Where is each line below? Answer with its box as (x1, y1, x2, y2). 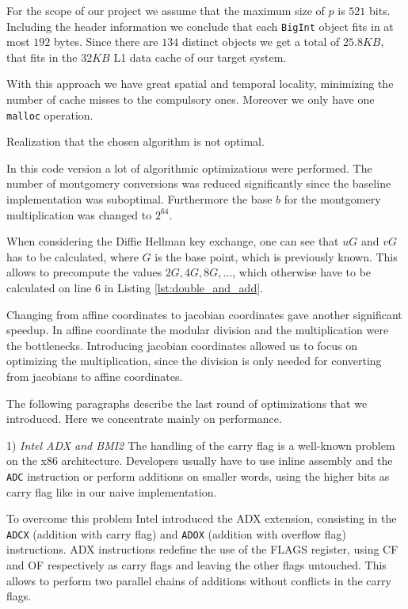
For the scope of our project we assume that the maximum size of (6, 2, 325, 18)
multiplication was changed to (6, 206, 152, 223)
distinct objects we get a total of (181, 33, 340, 50)
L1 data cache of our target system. (113, 48, 287, 65)
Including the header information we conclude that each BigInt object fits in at (6, 17, 394, 34)
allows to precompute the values (6, 264, 162, 280)
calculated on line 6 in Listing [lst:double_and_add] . (6, 280, 263, 296)
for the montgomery (284, 191, 381, 207)
